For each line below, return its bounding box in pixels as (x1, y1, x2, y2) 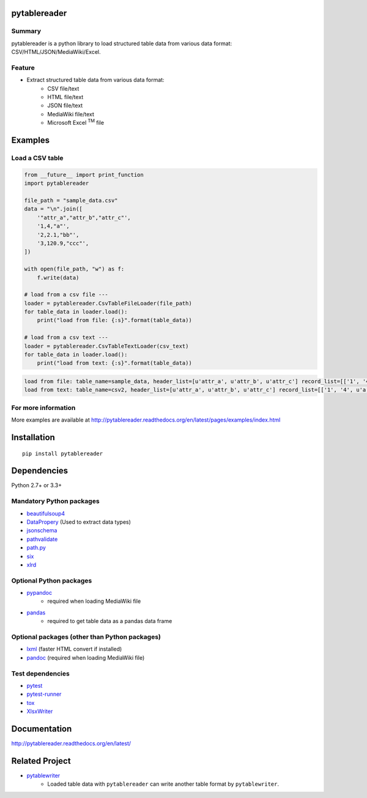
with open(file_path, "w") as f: (24, 266, 125, 272)
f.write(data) (37, 274, 80, 281)
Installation (11, 432, 55, 442)
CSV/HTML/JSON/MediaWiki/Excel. (11, 48, 101, 56)
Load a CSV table (11, 154, 64, 162)
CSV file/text (47, 84, 80, 92)
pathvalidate (26, 535, 58, 543)
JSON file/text (47, 102, 83, 110)
